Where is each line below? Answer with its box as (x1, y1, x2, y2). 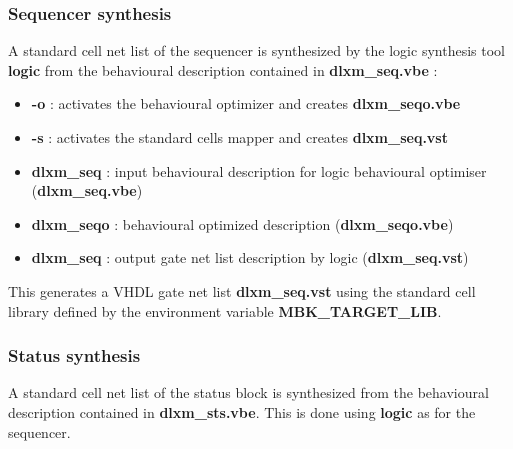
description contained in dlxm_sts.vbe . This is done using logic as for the (8, 401, 476, 422)
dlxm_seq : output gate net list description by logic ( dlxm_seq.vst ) (31, 247, 469, 268)
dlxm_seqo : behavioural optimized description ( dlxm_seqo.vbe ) (31, 213, 454, 234)
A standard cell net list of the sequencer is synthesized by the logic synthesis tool (8, 40, 505, 61)
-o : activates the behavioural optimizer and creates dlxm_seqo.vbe (31, 93, 461, 114)
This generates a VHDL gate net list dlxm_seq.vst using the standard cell (8, 280, 476, 301)
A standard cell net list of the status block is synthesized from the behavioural (8, 382, 489, 403)
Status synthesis (8, 343, 141, 368)
